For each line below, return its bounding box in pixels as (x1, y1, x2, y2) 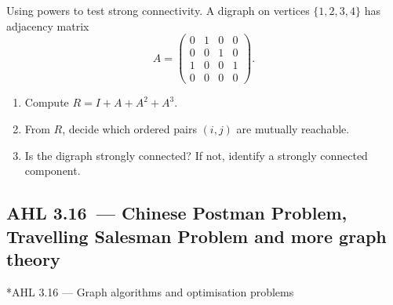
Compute (24, 94, 69, 111)
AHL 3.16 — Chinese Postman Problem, (6, 201, 348, 225)
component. (24, 162, 81, 179)
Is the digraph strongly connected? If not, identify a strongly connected (24, 147, 368, 163)
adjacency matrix (6, 17, 89, 34)
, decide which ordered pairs (62, 120, 197, 136)
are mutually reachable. (236, 120, 350, 136)
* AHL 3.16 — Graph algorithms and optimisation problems (6, 283, 294, 300)
